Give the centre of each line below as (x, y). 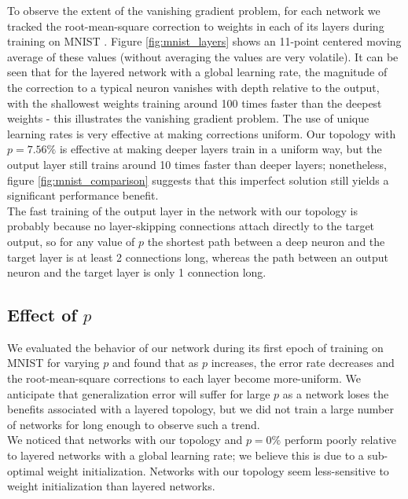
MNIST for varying (53, 363)
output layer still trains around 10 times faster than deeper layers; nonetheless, (197, 164)
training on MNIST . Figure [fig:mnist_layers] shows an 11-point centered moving (204, 41)
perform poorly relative (340, 440)
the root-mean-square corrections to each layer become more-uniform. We (184, 378)
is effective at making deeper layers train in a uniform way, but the (221, 149)
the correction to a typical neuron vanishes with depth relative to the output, (193, 87)
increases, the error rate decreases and (303, 363)
